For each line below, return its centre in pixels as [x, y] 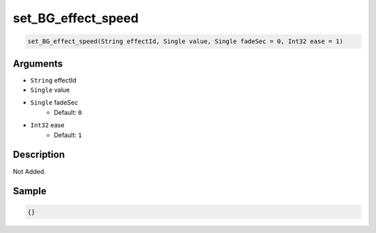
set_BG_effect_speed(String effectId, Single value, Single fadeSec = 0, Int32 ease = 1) [186, 41]
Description [39, 155]
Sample [30, 191]
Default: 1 [68, 135]
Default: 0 [68, 112]
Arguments [38, 64]
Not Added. [30, 171]
